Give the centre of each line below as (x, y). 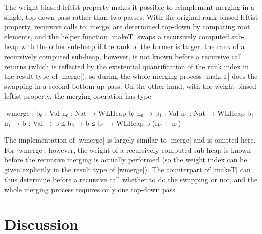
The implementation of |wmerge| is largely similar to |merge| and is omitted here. (130, 140)
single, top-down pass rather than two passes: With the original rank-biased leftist (131, 16)
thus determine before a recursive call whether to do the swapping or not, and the (131, 179)
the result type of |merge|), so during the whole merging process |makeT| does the (131, 76)
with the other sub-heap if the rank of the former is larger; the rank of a (133, 46)
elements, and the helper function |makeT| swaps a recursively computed (117, 36)
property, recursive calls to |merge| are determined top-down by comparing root (127, 27)
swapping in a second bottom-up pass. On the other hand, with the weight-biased (130, 86)
